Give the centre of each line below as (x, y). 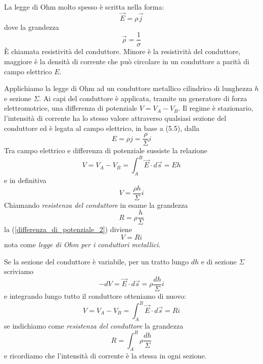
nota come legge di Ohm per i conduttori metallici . (82, 244)
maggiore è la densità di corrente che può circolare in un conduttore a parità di (127, 61)
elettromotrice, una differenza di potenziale (71, 108)
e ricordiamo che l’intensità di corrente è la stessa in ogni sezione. (105, 355)
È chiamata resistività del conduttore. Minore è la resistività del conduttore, (122, 51)
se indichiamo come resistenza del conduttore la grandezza (94, 325)
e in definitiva (25, 180)
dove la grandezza (32, 27)
